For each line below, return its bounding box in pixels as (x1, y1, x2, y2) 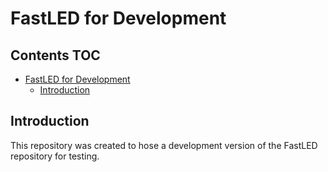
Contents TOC (10, 47, 101, 64)
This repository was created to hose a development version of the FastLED (10, 139, 318, 151)
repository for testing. (10, 150, 100, 162)
